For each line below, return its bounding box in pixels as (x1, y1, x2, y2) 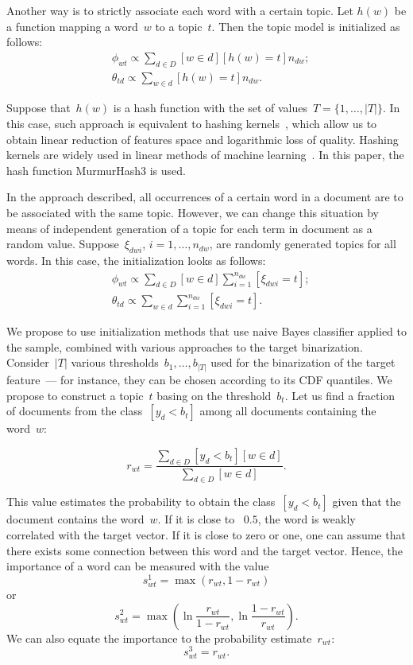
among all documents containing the (199, 402, 376, 419)
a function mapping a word (6, 17, 138, 34)
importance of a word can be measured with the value (6, 558, 269, 574)
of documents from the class (6, 402, 143, 419)
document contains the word (6, 511, 145, 527)
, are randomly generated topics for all (209, 235, 396, 252)
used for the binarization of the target (210, 354, 396, 371)
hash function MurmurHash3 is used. (6, 161, 186, 178)
